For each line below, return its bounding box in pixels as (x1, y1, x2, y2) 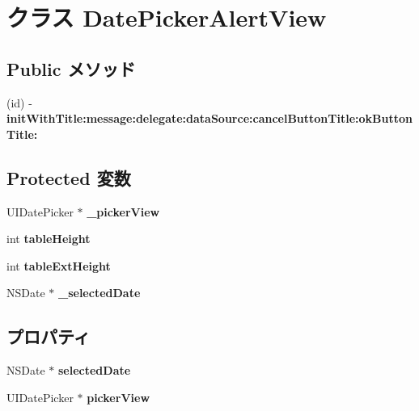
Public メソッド (6, 56, 136, 81)
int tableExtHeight (6, 257, 111, 274)
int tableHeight (6, 230, 91, 247)
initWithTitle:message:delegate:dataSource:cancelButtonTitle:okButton (6, 110, 413, 127)
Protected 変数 (6, 165, 131, 190)
